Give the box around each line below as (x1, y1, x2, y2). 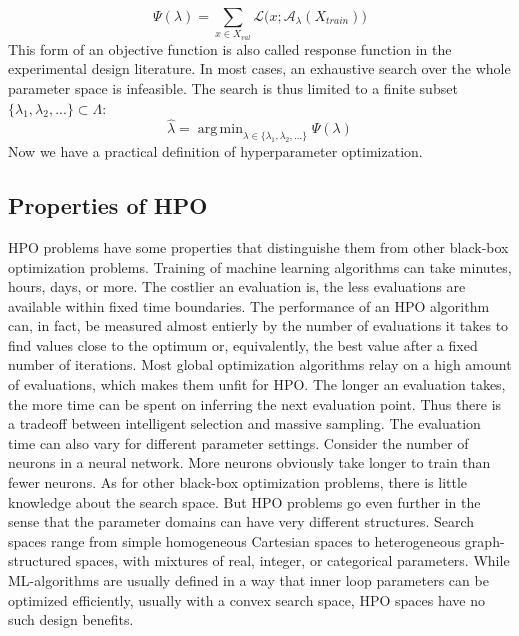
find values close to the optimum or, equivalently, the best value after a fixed (8, 334, 478, 355)
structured (8, 550, 72, 571)
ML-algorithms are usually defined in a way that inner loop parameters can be (8, 570, 489, 591)
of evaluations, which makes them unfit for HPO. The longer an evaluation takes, (8, 374, 506, 395)
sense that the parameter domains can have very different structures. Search (8, 511, 475, 532)
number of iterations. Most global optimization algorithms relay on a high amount (8, 354, 512, 375)
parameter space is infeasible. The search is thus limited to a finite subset (8, 77, 458, 98)
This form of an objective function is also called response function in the (8, 38, 452, 59)
